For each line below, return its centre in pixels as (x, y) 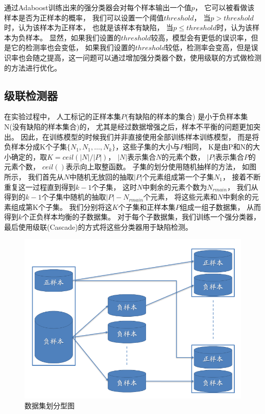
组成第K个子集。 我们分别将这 (62, 206)
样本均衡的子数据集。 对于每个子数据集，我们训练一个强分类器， (152, 217)
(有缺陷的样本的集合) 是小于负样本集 (187, 116)
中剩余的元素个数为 (175, 187)
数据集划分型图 (50, 406)
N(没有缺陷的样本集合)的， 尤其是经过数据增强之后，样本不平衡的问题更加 (129, 126)
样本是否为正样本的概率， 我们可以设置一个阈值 (84, 17)
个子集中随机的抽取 (74, 197)
